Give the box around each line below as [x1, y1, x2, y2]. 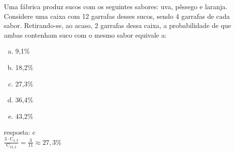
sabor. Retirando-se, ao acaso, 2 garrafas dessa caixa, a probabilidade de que [4, 20, 232, 30]
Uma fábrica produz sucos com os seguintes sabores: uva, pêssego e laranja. [4, 1, 228, 11]
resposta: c [4, 127, 36, 137]
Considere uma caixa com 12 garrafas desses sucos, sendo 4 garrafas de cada [4, 11, 230, 21]
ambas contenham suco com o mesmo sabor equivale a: [4, 29, 167, 40]
